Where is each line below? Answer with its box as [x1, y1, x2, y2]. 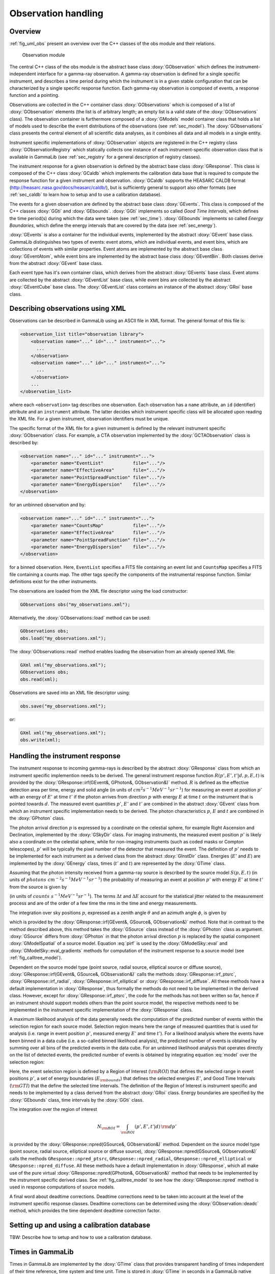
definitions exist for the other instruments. [9, 578, 98, 585]
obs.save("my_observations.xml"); [20, 703, 106, 709]
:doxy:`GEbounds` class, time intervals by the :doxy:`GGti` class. [9, 1097, 144, 1103]
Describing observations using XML [9, 304, 126, 313]
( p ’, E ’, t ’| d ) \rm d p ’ [134, 1124, 177, 1130]
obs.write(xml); [20, 737, 61, 742]
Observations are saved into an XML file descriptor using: [9, 689, 130, 696]
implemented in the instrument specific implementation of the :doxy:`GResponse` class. [9, 1006, 193, 1013]
